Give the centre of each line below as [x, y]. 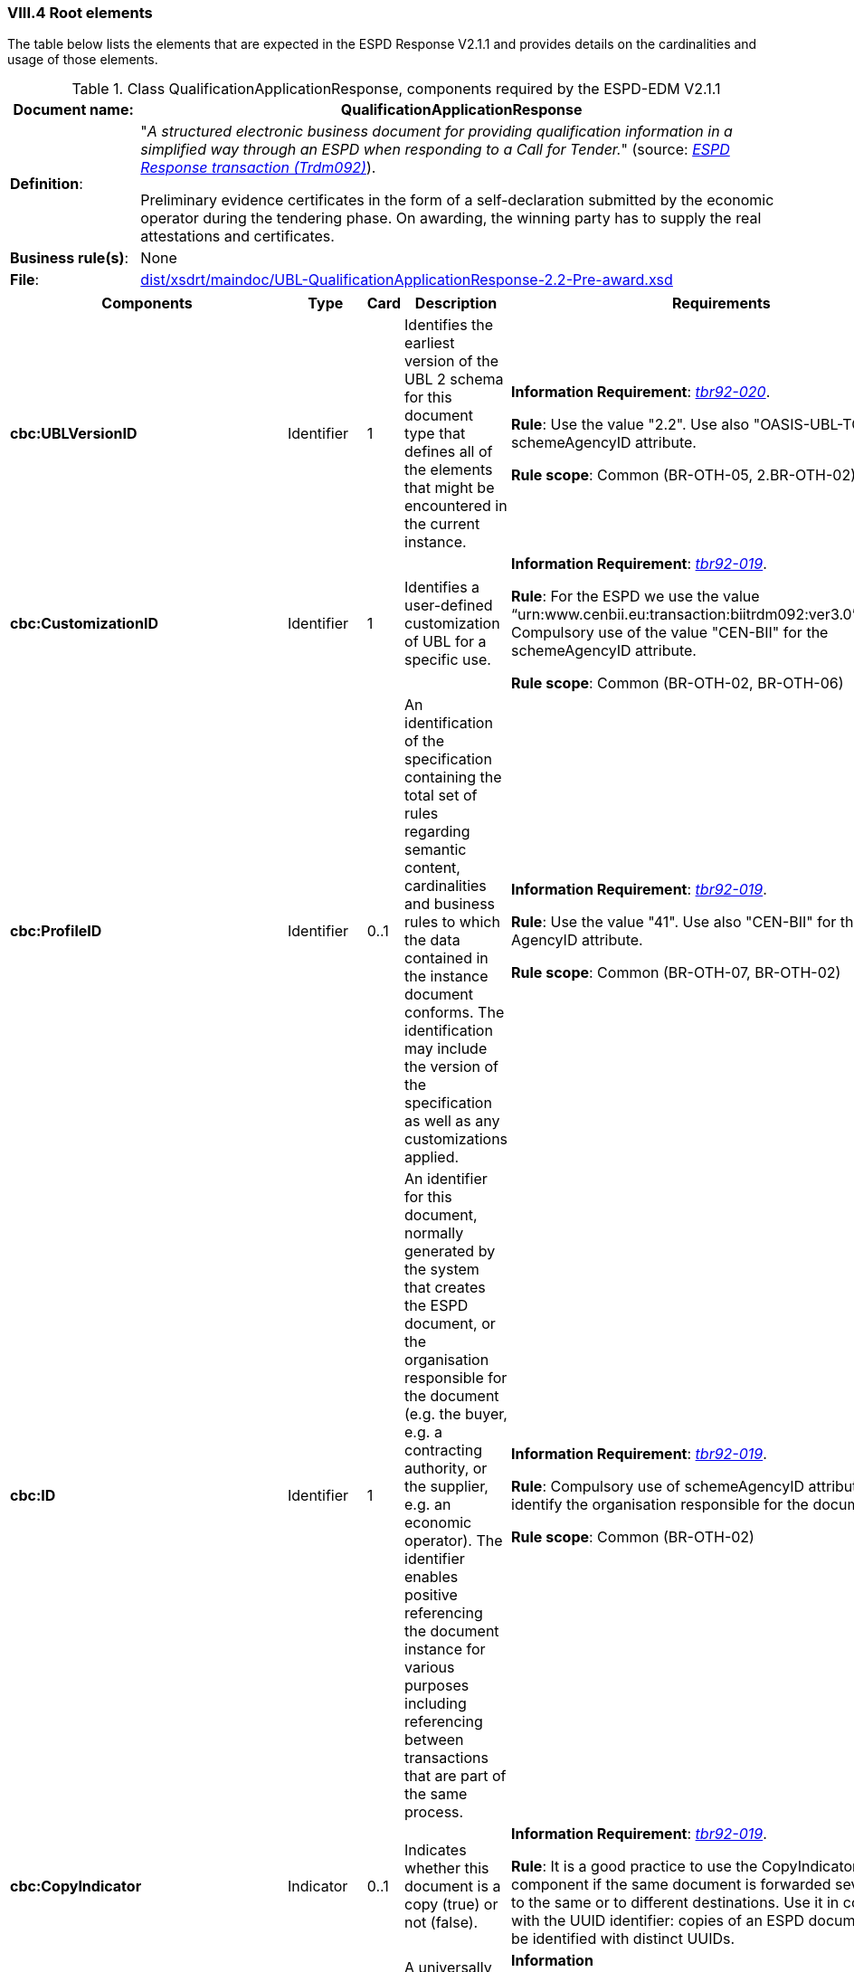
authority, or [446, 1469]
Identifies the [449, 325]
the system [442, 1270]
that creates [445, 1288]
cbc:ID [33, 1496]
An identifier [446, 1179]
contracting [443, 1451]
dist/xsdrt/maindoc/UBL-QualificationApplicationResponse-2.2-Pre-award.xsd [407, 280]
